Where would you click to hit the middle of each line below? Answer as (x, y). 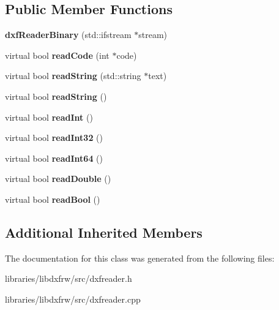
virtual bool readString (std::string (73, 76)
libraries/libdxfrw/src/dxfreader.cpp (73, 299)
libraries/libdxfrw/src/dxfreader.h (69, 278)
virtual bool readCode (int (57, 55)
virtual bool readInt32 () (54, 138)
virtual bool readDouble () (58, 179)
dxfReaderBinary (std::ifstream (68, 35)
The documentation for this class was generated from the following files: (140, 258)
